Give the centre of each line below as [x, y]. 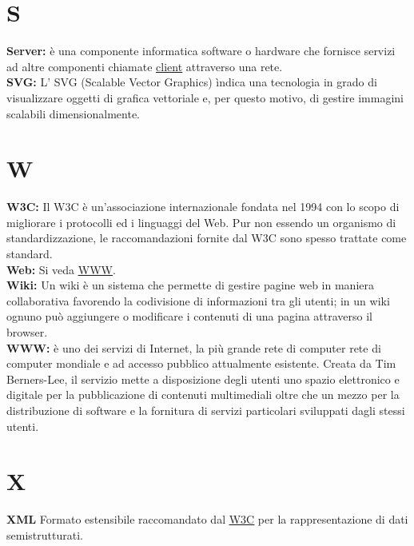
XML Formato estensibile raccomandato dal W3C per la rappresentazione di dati [207, 519]
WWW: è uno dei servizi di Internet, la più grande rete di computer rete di [194, 347]
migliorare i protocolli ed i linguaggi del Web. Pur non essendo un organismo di [201, 222]
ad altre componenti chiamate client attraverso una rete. [145, 66]
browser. [27, 331]
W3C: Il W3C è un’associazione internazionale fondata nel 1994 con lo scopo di [203, 207]
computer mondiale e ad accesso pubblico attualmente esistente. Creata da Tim [201, 363]
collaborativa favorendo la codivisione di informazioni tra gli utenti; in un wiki [198, 300]
